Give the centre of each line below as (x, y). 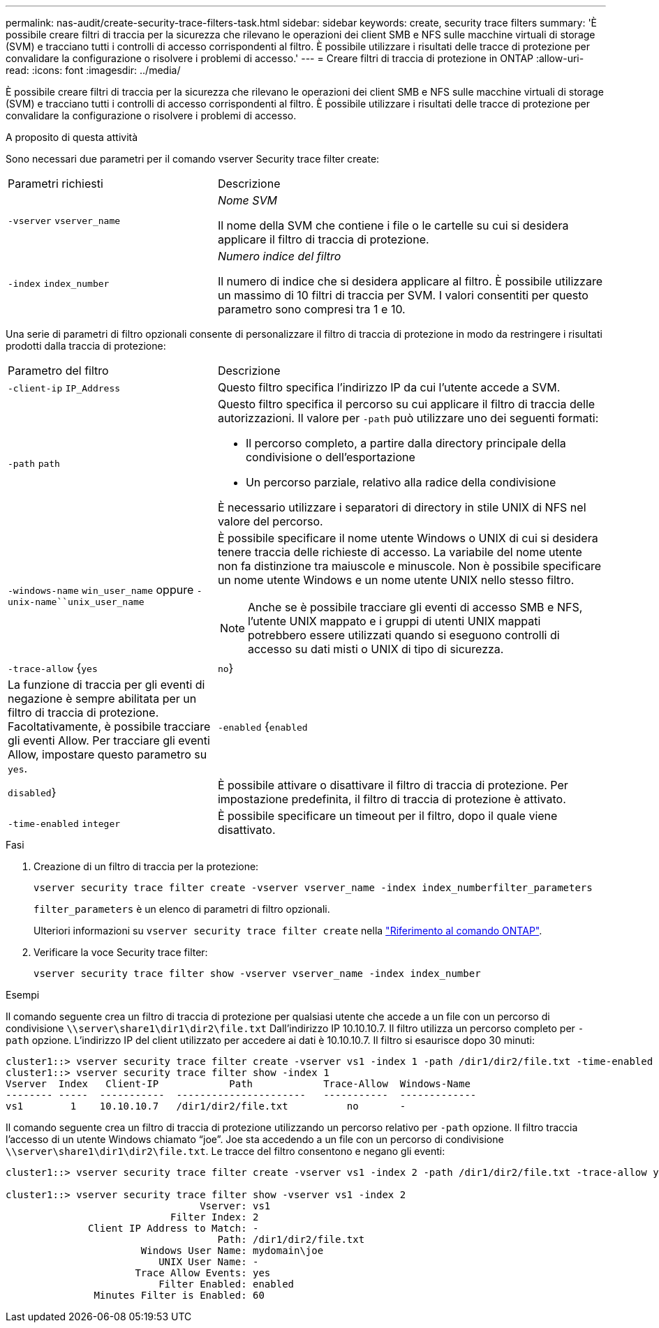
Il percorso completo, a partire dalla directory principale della (406, 443)
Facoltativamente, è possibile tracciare (109, 726)
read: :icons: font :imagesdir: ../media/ (93, 70)
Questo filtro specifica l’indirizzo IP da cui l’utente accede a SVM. (389, 387)
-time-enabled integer (64, 824)
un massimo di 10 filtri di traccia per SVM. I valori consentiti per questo (403, 295)
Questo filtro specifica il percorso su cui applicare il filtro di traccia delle (406, 404)
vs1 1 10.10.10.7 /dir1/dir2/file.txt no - (206, 1106)
